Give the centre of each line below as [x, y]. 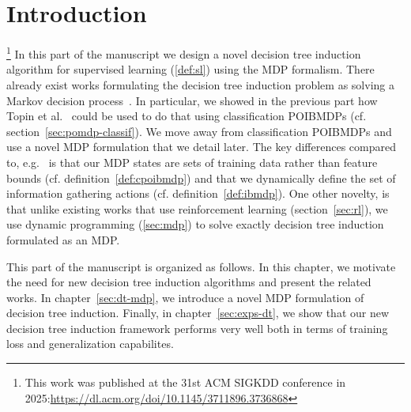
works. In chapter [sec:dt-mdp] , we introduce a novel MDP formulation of [185, 297]
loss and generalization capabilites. [90, 344]
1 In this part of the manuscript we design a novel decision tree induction [184, 53]
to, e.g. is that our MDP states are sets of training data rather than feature [192, 162]
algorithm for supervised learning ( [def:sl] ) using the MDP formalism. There [190, 69]
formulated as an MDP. [63, 239]
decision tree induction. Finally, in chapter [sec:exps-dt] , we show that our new [198, 313]
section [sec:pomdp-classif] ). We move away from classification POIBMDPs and [199, 131]
